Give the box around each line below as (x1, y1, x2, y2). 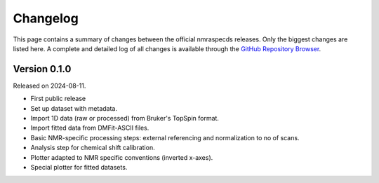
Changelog (13, 11, 79, 26)
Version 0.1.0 (13, 63, 72, 75)
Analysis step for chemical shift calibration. (30, 144, 155, 152)
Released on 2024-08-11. (13, 81, 86, 90)
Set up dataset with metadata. (30, 104, 118, 112)
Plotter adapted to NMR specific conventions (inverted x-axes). (30, 153, 213, 161)
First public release (30, 95, 86, 103)
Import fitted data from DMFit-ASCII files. (30, 123, 149, 133)
